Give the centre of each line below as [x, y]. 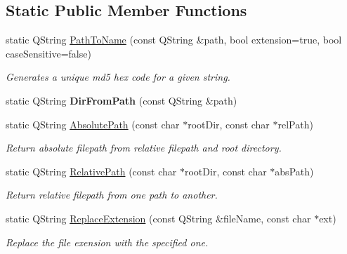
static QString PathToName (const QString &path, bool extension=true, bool [174, 40]
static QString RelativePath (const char [91, 171]
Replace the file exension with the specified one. [107, 242]
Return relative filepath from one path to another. [112, 195]
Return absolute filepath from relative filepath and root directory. [144, 148]
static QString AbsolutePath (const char [93, 124]
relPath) [295, 124]
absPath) [294, 171]
